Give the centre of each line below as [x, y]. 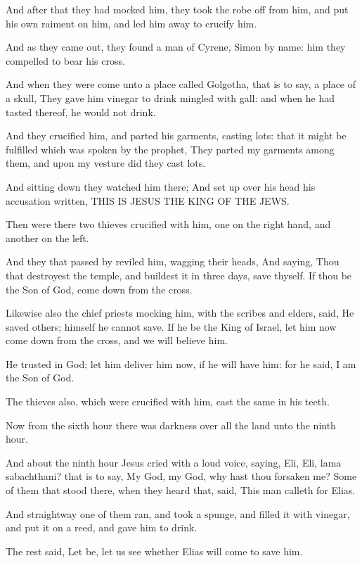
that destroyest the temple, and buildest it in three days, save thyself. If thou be [179, 275]
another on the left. [47, 238]
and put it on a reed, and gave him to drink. [102, 527]
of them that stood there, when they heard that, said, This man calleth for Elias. [181, 490]
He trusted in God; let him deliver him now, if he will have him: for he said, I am [181, 363]
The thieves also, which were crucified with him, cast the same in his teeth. [168, 401]
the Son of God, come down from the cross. [99, 289]
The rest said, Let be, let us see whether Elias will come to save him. [154, 551]
